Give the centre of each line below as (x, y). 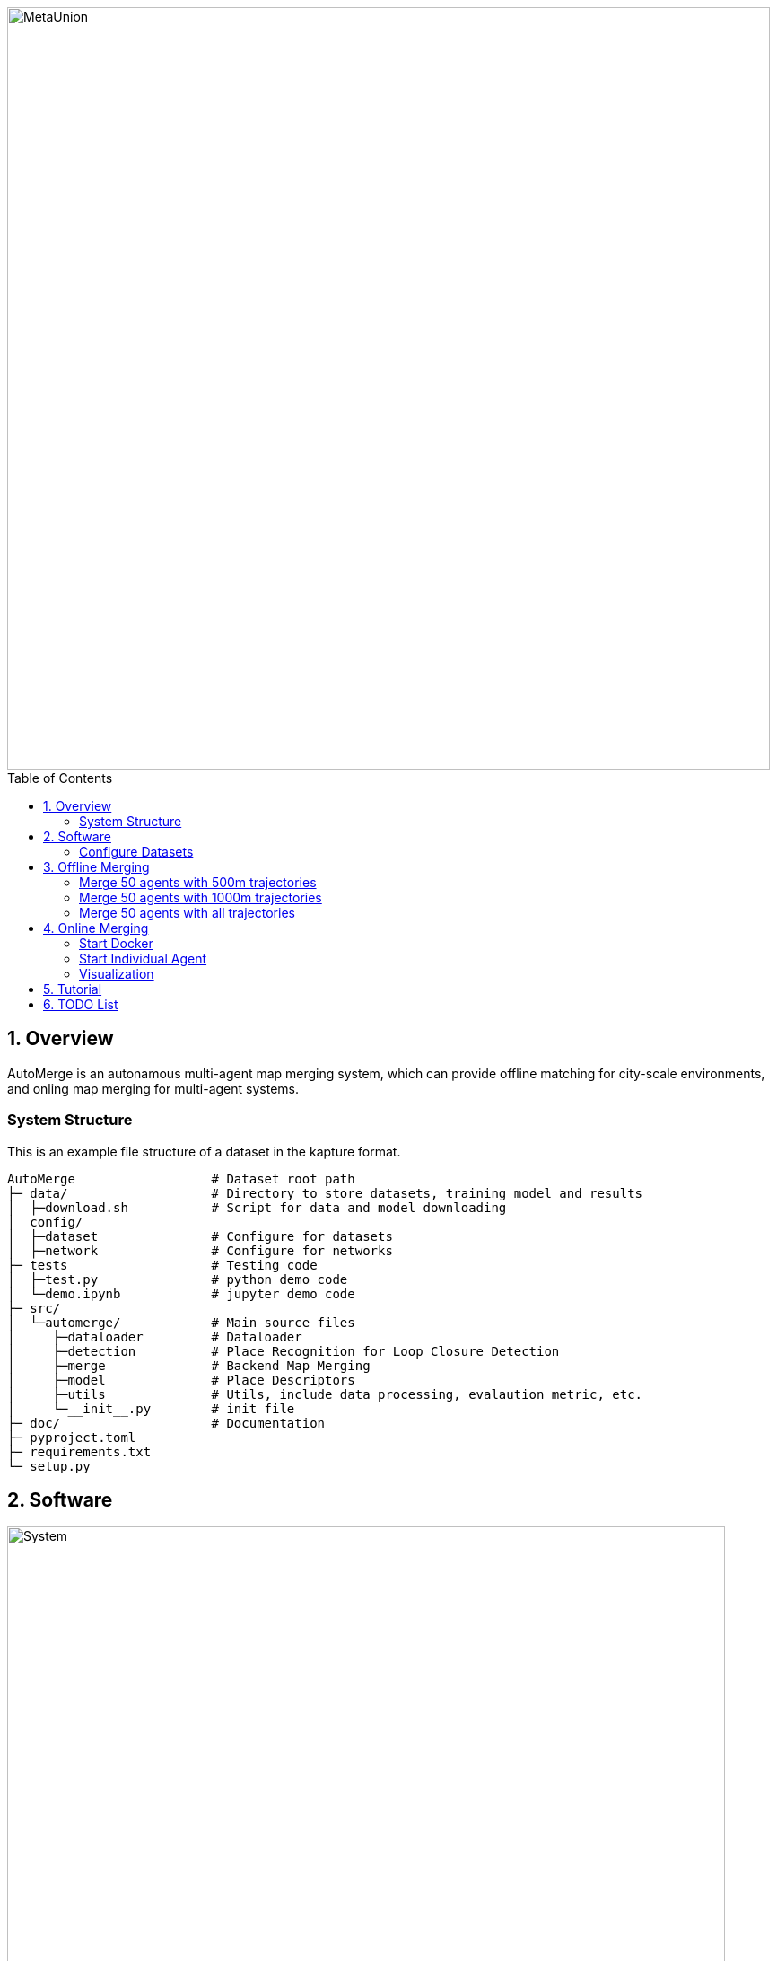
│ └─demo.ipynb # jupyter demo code (181, 1293)
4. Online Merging (96, 928)
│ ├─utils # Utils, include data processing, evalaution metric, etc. (325, 1394)
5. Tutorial (73, 989)
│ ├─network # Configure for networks (200, 1250)
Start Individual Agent (143, 959)
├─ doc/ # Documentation (166, 1423)
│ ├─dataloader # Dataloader (155, 1337)
